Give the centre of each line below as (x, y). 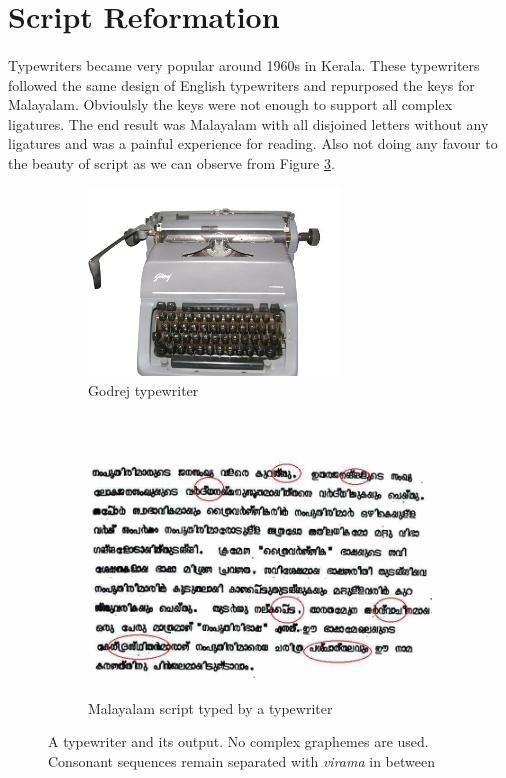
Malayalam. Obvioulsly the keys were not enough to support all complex (230, 104)
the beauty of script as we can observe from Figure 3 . (171, 162)
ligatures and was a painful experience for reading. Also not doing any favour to (253, 143)
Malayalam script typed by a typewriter (210, 707)
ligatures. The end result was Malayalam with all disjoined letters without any (248, 123)
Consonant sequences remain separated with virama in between (242, 760)
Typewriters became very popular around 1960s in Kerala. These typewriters (244, 64)
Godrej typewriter (143, 390)
